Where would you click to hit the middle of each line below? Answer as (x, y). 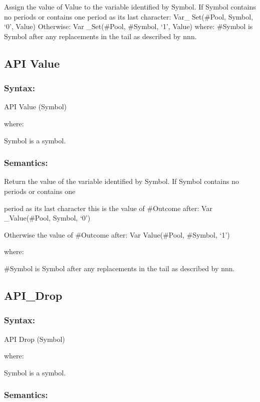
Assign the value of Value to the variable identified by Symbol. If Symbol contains (130, 7)
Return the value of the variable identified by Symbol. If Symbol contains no (121, 181)
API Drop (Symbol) (35, 339)
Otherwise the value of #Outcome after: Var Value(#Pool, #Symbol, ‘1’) (117, 234)
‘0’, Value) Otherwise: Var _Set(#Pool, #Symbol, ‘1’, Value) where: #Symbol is (128, 26)
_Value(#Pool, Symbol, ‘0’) (47, 218)
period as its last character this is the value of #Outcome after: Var (108, 208)
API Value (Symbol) (36, 107)
